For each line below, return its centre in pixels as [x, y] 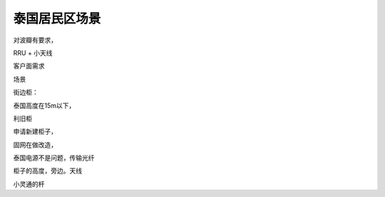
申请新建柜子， [35, 131]
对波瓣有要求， [35, 40]
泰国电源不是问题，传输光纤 [54, 158]
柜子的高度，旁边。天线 [47, 171]
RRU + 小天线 [33, 53]
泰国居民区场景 [57, 19]
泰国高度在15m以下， [44, 105]
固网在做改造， [35, 145]
